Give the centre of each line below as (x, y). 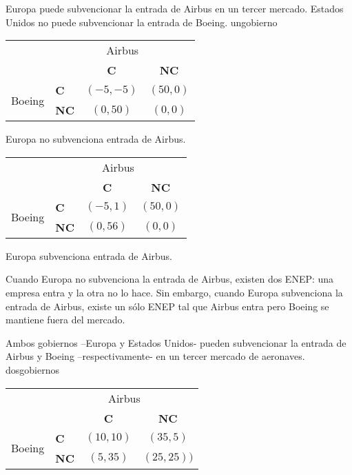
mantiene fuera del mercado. (65, 320)
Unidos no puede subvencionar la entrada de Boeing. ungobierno (142, 22)
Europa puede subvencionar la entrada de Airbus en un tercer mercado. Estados (175, 8)
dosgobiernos (32, 369)
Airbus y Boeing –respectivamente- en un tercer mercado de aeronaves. (155, 356)
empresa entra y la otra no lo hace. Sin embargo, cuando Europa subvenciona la (174, 292)
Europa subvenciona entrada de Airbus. (89, 255)
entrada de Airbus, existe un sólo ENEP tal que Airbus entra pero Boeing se (167, 306)
